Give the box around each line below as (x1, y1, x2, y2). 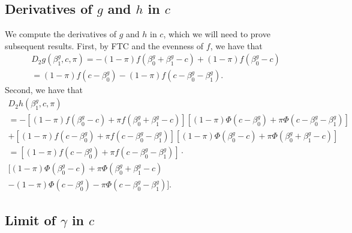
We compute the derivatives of (5, 28, 116, 40)
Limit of (5, 210, 56, 229)
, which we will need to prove (163, 28, 270, 40)
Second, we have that (5, 83, 83, 96)
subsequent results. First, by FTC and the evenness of (5, 39, 204, 52)
